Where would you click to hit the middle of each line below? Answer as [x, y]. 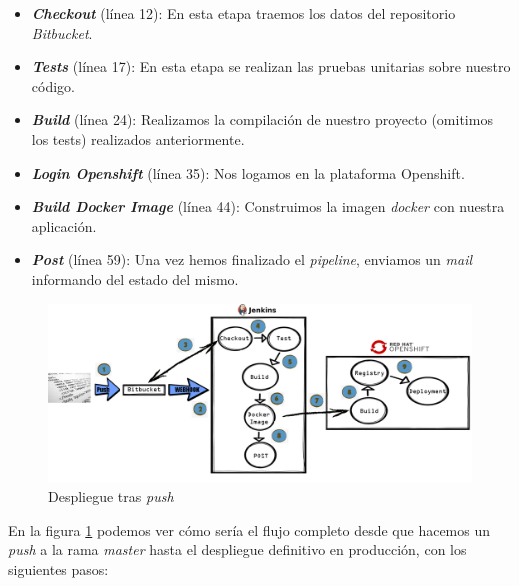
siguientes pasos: [58, 568]
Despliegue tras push [111, 496]
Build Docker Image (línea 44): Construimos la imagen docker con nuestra [268, 206]
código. [53, 85]
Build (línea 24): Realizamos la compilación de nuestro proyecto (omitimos [262, 119]
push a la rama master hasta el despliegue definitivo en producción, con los [237, 549]
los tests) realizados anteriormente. [138, 138]
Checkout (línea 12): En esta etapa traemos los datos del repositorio [243, 13]
